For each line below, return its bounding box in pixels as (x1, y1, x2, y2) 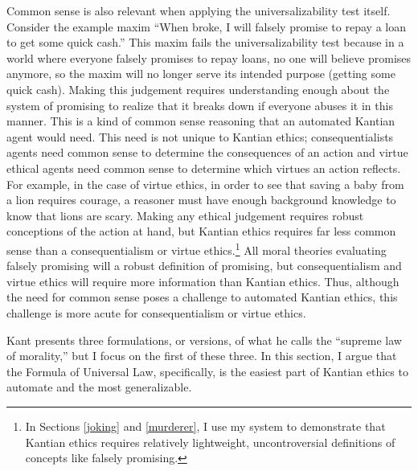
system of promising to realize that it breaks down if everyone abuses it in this (6, 96, 393, 113)
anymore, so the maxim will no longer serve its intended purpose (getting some (6, 65, 395, 82)
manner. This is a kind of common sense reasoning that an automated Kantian (6, 113, 395, 129)
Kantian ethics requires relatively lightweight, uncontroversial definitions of (25, 433, 395, 450)
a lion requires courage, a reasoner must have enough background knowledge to (6, 191, 396, 208)
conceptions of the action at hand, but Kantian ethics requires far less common (6, 223, 396, 240)
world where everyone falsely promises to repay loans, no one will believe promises (6, 49, 412, 66)
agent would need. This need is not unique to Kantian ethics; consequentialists (6, 128, 394, 145)
